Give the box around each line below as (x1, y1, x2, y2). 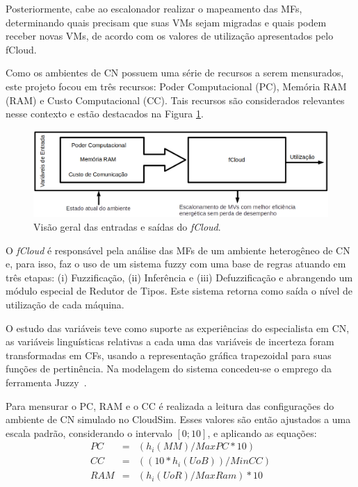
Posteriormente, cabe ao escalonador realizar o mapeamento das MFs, (6, 1, 302, 15)
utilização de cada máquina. (6, 297, 124, 311)
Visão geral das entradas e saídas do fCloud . (33, 219, 221, 233)
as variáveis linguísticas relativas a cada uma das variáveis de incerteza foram (6, 334, 334, 349)
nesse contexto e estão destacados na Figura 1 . (6, 106, 204, 121)
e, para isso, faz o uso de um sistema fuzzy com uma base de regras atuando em (6, 256, 346, 271)
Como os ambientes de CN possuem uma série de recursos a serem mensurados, (6, 65, 344, 80)
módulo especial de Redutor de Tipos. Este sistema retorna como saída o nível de (6, 283, 353, 298)
